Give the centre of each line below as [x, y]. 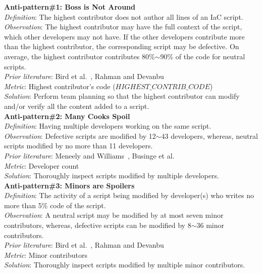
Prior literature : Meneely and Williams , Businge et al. [89, 155]
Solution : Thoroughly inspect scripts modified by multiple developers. [112, 175]
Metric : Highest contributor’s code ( [60, 86]
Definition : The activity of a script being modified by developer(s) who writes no [129, 195]
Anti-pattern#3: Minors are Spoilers [69, 185]
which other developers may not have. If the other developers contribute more [124, 36]
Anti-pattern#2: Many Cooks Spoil [67, 116]
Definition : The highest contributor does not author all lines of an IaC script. [124, 16]
